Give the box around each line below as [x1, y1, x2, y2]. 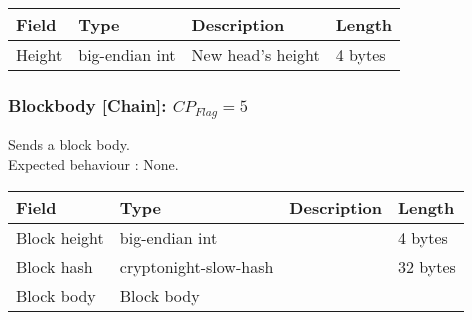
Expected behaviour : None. [8, 153, 179, 174]
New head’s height [191, 43, 320, 66]
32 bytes [397, 254, 456, 278]
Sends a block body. [8, 134, 130, 155]
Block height [16, 225, 104, 249]
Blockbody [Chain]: [8, 92, 167, 117]
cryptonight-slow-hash [119, 254, 274, 278]
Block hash [16, 254, 93, 278]
